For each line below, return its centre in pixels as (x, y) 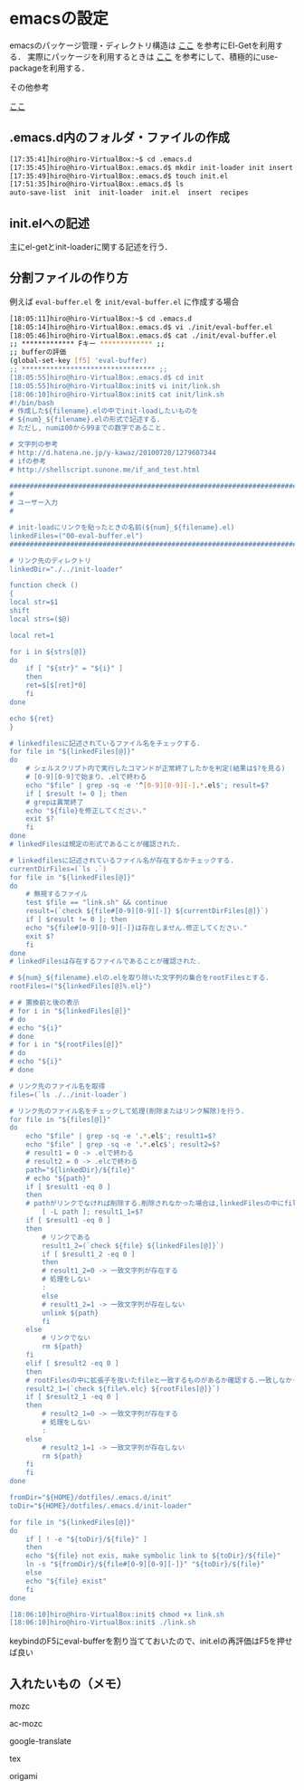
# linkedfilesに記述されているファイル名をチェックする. (105, 743)
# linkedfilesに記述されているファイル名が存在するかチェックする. (122, 861)
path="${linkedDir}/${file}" (81, 1170)
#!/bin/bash (32, 403)
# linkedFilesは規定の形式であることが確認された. (95, 844)
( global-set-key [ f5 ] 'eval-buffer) (78, 361)
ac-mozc (26, 1724)
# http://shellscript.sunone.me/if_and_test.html (105, 470)
